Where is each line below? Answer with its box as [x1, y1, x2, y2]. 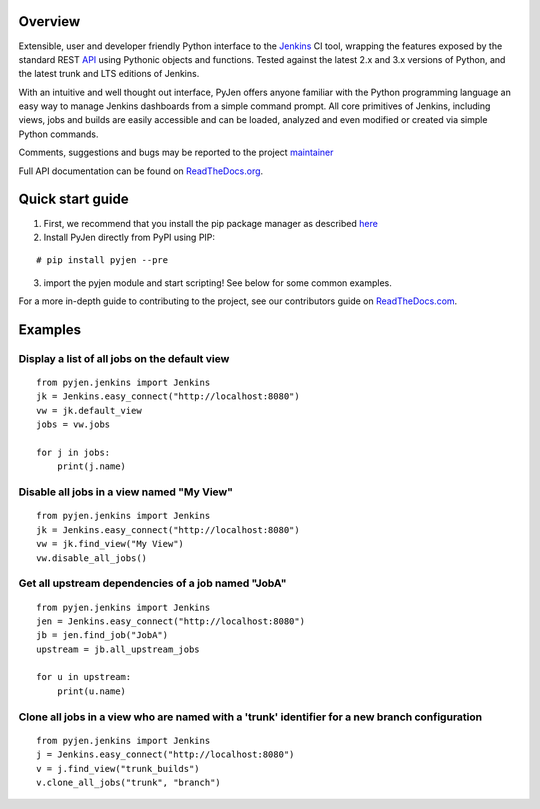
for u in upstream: [36, 671, 132, 683]
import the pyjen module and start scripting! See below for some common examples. [43, 276, 392, 289]
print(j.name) [56, 461, 127, 472]
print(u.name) [56, 685, 127, 697]
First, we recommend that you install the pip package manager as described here [43, 217, 379, 229]
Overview [18, 13, 81, 30]
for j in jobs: [36, 447, 111, 459]
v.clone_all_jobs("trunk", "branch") [36, 776, 222, 788]
